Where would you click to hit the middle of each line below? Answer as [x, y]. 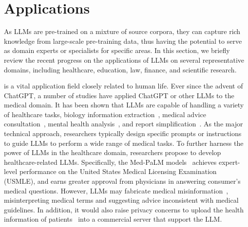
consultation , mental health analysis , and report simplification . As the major [124, 124]
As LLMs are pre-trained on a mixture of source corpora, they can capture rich [122, 31]
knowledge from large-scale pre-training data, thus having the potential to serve [123, 41]
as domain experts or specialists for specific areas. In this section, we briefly [117, 50]
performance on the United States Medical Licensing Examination [118, 171]
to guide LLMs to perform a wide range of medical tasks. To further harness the [124, 143]
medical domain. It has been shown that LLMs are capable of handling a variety [124, 105]
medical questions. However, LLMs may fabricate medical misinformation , [116, 190]
